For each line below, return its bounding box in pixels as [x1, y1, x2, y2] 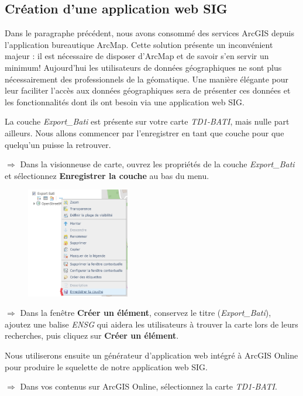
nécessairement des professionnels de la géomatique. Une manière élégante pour [5, 73, 289, 85]
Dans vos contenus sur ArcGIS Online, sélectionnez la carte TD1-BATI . [20, 380, 277, 392]
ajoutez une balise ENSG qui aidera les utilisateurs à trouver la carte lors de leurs [5, 318, 298, 330]
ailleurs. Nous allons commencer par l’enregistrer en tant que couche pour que [5, 126, 284, 139]
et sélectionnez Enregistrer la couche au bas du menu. [5, 169, 209, 181]
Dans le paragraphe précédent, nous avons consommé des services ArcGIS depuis [5, 27, 294, 39]
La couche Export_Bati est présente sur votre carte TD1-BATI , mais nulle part [5, 115, 290, 128]
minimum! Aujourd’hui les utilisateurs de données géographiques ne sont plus [5, 61, 282, 73]
